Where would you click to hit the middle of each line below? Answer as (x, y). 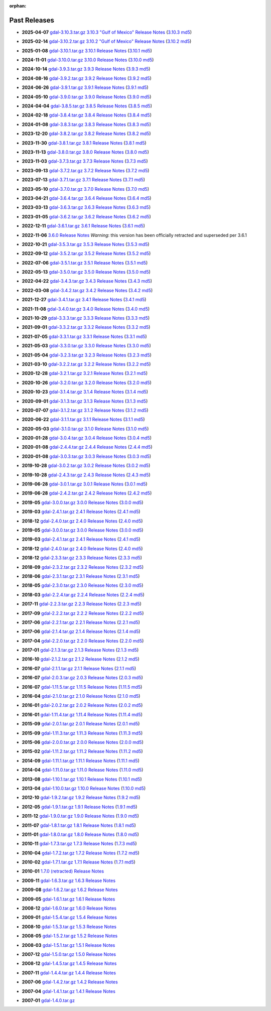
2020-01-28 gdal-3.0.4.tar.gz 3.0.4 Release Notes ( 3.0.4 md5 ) (87, 438)
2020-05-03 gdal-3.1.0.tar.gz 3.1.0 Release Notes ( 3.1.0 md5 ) (85, 429)
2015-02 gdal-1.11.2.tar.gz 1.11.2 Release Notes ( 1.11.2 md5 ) (82, 751)
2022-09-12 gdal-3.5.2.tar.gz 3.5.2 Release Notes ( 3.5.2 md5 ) (86, 254)
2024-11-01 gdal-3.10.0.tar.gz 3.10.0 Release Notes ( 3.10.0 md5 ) (88, 60)
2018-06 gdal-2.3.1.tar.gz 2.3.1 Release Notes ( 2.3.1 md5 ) (81, 576)
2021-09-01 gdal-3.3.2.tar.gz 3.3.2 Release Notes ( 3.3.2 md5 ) (86, 327)
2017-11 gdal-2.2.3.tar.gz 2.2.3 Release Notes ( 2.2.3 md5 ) (82, 604)
